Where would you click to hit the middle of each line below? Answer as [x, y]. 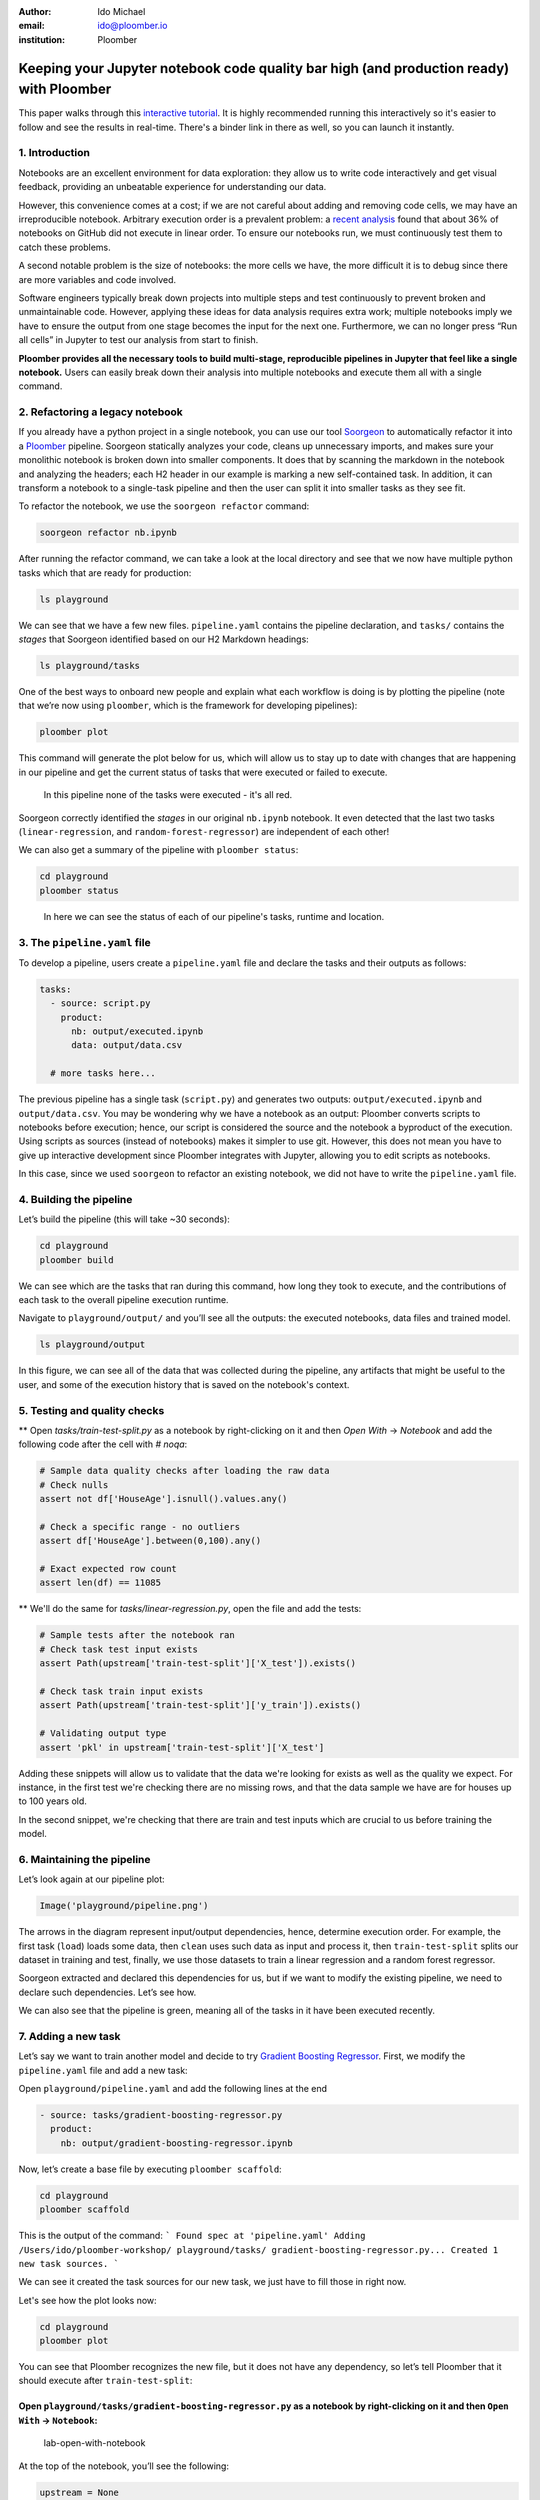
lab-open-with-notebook [94, 2443]
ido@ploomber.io [132, 26]
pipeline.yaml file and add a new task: [103, 2070]
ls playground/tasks [89, 666]
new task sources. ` [69, 2263]
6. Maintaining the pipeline [84, 1859]
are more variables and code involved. [97, 279]
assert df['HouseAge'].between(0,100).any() [150, 1541]
